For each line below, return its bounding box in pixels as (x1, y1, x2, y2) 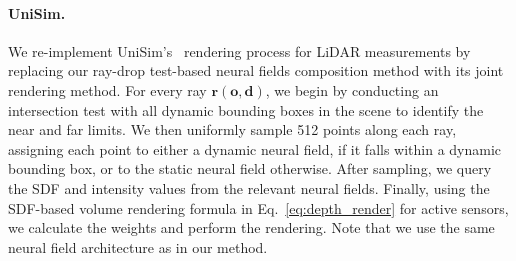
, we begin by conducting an (265, 79, 439, 100)
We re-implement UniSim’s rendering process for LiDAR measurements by (8, 40, 471, 61)
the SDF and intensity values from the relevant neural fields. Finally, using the (8, 177, 490, 198)
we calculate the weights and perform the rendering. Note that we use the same (8, 217, 495, 238)
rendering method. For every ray (8, 79, 207, 100)
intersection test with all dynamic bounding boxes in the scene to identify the (8, 99, 484, 120)
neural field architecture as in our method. (8, 236, 268, 257)
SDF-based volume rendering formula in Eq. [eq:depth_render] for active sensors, (8, 197, 509, 218)
